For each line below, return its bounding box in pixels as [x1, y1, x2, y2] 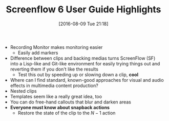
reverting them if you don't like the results [10, 66, 99, 72]
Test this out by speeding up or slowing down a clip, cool [17, 71, 139, 78]
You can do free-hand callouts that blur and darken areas [10, 99, 132, 105]
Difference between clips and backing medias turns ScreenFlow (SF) [10, 55, 156, 61]
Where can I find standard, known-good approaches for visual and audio [10, 77, 164, 83]
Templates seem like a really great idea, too [10, 93, 102, 99]
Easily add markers [17, 49, 58, 56]
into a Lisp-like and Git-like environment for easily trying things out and [10, 60, 160, 66]
